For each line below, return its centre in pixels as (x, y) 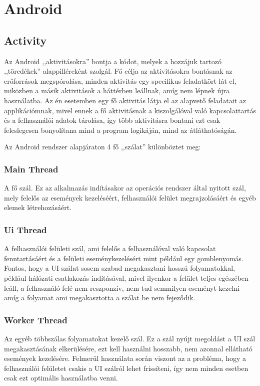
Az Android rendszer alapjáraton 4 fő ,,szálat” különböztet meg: (102, 147)
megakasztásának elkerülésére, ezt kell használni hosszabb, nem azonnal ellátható (128, 348)
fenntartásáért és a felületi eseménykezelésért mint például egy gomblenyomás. (124, 258)
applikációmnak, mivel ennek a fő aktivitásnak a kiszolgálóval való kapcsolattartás (130, 110)
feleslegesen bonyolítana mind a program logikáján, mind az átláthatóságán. (120, 130)
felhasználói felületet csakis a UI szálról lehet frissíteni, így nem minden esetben (126, 368)
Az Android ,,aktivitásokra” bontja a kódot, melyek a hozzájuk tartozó (113, 61)
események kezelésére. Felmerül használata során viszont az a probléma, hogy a (125, 358)
